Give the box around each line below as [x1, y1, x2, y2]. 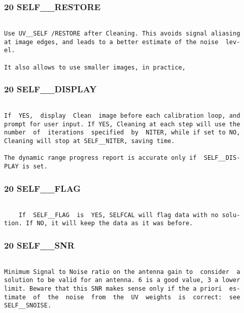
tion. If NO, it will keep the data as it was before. [4, 220, 193, 227]
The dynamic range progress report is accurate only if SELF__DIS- [4, 154, 240, 162]
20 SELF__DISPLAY [4, 83, 97, 95]
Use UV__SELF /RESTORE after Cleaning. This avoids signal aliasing [4, 29, 240, 37]
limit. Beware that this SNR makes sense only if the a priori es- [4, 285, 240, 292]
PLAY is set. [4, 162, 48, 170]
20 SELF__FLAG [4, 182, 81, 194]
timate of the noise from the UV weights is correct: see [4, 293, 240, 301]
